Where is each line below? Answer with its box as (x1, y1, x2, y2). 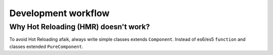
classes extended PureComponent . (9, 43, 83, 49)
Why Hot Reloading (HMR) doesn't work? (9, 22, 150, 31)
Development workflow (9, 8, 110, 19)
